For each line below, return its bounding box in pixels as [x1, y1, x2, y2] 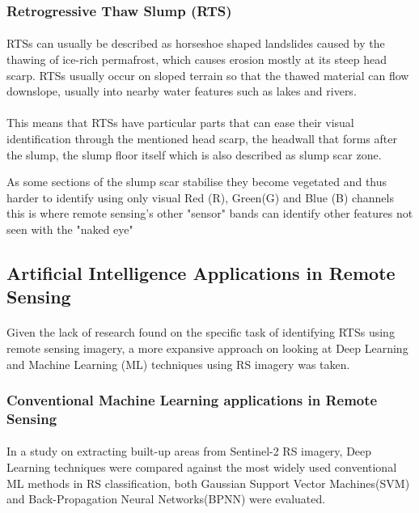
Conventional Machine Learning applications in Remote [6, 390, 378, 410]
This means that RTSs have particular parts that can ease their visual [6, 114, 354, 131]
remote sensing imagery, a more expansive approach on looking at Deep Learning [6, 339, 408, 356]
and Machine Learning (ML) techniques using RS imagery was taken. [6, 355, 350, 372]
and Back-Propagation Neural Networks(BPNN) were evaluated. [6, 490, 326, 507]
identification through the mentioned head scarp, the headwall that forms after [6, 130, 397, 146]
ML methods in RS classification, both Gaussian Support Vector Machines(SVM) [6, 474, 410, 491]
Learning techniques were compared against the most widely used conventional [6, 459, 397, 476]
